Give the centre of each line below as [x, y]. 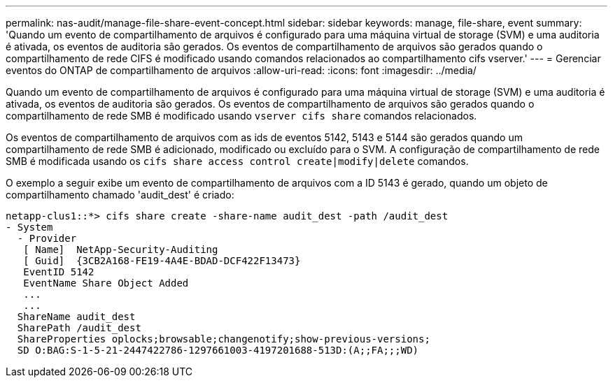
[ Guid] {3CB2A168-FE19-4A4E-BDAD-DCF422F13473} [162, 261]
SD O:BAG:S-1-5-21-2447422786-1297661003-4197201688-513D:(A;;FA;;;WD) [218, 350]
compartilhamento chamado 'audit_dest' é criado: [120, 195]
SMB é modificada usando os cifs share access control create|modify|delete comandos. [237, 161]
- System [29, 227]
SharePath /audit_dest [79, 328]
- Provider [47, 238]
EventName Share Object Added [106, 283]
